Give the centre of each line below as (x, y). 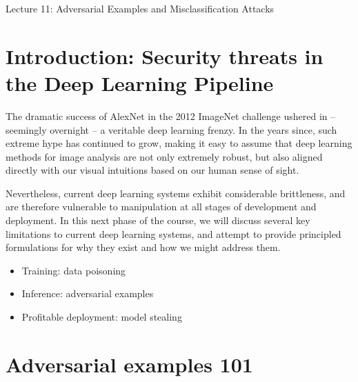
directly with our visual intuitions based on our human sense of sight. (152, 170)
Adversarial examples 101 (129, 364)
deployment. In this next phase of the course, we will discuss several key (158, 220)
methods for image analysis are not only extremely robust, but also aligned (164, 156)
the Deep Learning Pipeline (140, 82)
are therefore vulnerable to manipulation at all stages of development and (161, 207)
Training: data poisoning (74, 270)
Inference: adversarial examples (88, 293)
